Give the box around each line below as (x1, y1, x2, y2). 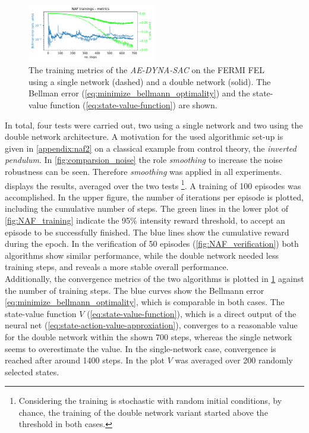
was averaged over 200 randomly (175, 354, 294, 366)
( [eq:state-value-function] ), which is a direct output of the (87, 307, 297, 319)
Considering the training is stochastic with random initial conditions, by (18, 394, 282, 407)
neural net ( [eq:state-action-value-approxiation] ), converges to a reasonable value (5, 319, 298, 331)
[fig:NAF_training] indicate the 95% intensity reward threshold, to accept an (5, 214, 285, 226)
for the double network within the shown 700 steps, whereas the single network (5, 330, 292, 343)
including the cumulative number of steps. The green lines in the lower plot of (5, 202, 289, 215)
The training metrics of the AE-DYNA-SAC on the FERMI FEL (29, 64, 264, 76)
